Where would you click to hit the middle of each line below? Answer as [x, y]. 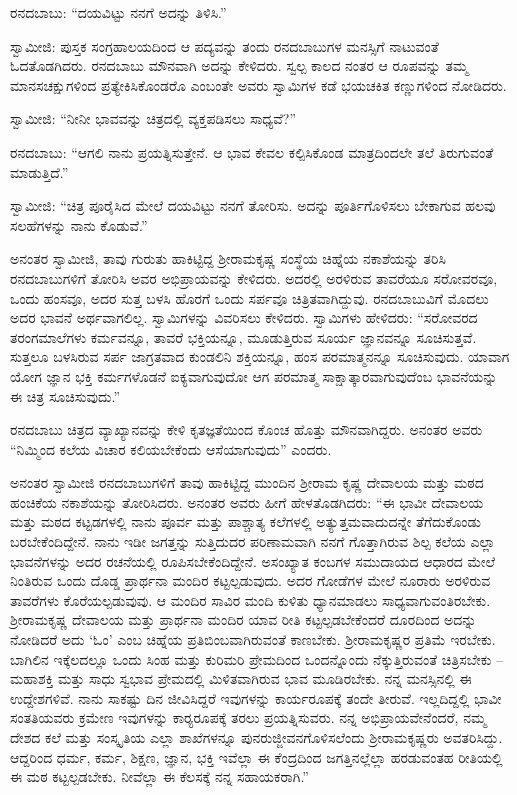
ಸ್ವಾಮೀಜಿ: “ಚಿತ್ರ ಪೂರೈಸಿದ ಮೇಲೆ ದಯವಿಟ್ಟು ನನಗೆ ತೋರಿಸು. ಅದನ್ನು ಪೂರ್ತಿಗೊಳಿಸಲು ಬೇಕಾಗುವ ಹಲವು [253, 205]
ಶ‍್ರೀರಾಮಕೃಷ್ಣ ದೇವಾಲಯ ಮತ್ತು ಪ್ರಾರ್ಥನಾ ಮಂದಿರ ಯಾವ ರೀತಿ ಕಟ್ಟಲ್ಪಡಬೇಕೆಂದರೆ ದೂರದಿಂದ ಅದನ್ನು [243, 619]
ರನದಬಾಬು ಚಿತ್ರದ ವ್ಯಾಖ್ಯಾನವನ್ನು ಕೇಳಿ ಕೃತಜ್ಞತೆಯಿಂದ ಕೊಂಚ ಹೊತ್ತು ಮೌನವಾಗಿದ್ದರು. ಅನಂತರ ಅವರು [246, 429]
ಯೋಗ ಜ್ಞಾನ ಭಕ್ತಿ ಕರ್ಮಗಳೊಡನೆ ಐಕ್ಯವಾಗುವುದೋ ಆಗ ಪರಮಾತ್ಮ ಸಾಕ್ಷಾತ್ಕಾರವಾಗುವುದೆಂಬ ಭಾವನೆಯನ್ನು [254, 375]
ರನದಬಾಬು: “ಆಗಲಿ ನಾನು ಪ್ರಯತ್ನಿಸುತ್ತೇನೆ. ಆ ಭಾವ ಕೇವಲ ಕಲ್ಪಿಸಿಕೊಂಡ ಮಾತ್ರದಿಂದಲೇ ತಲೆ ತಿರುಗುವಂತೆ [252, 151]
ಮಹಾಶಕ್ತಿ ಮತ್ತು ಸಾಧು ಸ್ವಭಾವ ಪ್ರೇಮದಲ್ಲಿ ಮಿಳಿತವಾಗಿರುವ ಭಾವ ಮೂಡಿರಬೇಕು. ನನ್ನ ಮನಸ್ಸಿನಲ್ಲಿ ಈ [241, 678]
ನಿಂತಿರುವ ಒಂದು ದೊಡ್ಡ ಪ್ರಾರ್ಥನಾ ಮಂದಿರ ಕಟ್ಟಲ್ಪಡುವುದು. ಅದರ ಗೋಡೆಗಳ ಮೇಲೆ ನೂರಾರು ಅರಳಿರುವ [250, 580]
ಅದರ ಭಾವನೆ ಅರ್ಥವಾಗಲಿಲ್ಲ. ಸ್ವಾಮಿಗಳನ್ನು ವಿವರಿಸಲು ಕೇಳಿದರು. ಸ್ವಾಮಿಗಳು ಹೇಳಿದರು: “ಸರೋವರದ [244, 317]
